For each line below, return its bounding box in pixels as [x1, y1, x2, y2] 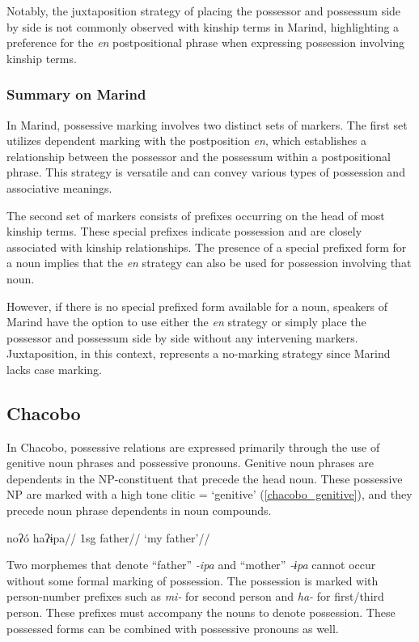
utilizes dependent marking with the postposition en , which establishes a [6, 132, 366, 149]
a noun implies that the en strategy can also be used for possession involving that [6, 254, 412, 271]
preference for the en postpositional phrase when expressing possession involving [6, 34, 405, 51]
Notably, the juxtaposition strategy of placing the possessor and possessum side [6, 2, 401, 19]
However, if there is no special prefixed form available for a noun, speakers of [6, 297, 388, 314]
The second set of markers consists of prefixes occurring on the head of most [6, 206, 385, 223]
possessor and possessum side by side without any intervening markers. [6, 329, 358, 346]
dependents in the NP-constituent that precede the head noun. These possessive [6, 470, 403, 487]
